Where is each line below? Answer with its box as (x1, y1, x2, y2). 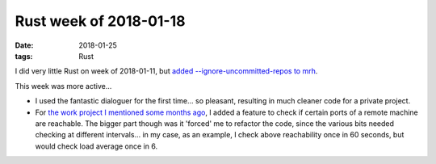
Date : (15, 40, 34, 50)
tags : (15, 51, 33, 61)
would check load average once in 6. (35, 141, 157, 151)
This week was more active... (15, 81, 112, 90)
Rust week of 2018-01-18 (15, 12, 186, 30)
